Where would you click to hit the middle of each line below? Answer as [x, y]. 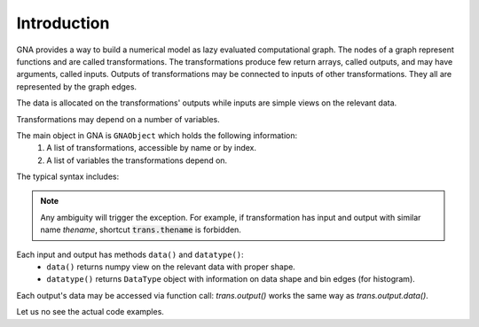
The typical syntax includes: [68, 176]
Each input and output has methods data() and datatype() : [130, 254]
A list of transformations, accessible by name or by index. [152, 148]
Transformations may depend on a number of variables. [118, 119]
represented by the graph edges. [77, 86]
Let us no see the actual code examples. [90, 312]
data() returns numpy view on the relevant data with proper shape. [171, 267]
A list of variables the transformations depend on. [137, 160]
